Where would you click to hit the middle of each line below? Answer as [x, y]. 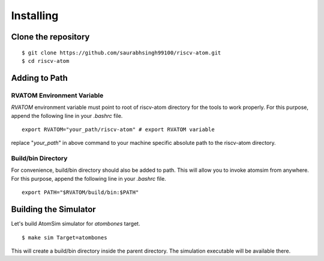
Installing [35, 16]
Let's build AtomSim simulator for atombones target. [76, 224]
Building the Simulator [53, 210]
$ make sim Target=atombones [64, 237]
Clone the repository [50, 37]
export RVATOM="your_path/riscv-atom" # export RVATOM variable [118, 129]
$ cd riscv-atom [46, 61]
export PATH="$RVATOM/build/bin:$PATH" [80, 192]
